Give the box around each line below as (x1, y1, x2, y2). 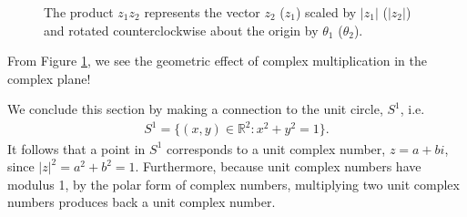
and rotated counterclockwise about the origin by (44, 20, 319, 39)
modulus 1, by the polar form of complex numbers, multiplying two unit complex (7, 174, 460, 193)
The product (44, 3, 114, 21)
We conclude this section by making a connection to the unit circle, (7, 99, 383, 119)
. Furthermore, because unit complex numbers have (135, 157, 421, 176)
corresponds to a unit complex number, (166, 139, 386, 158)
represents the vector (144, 3, 260, 21)
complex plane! (7, 68, 91, 88)
